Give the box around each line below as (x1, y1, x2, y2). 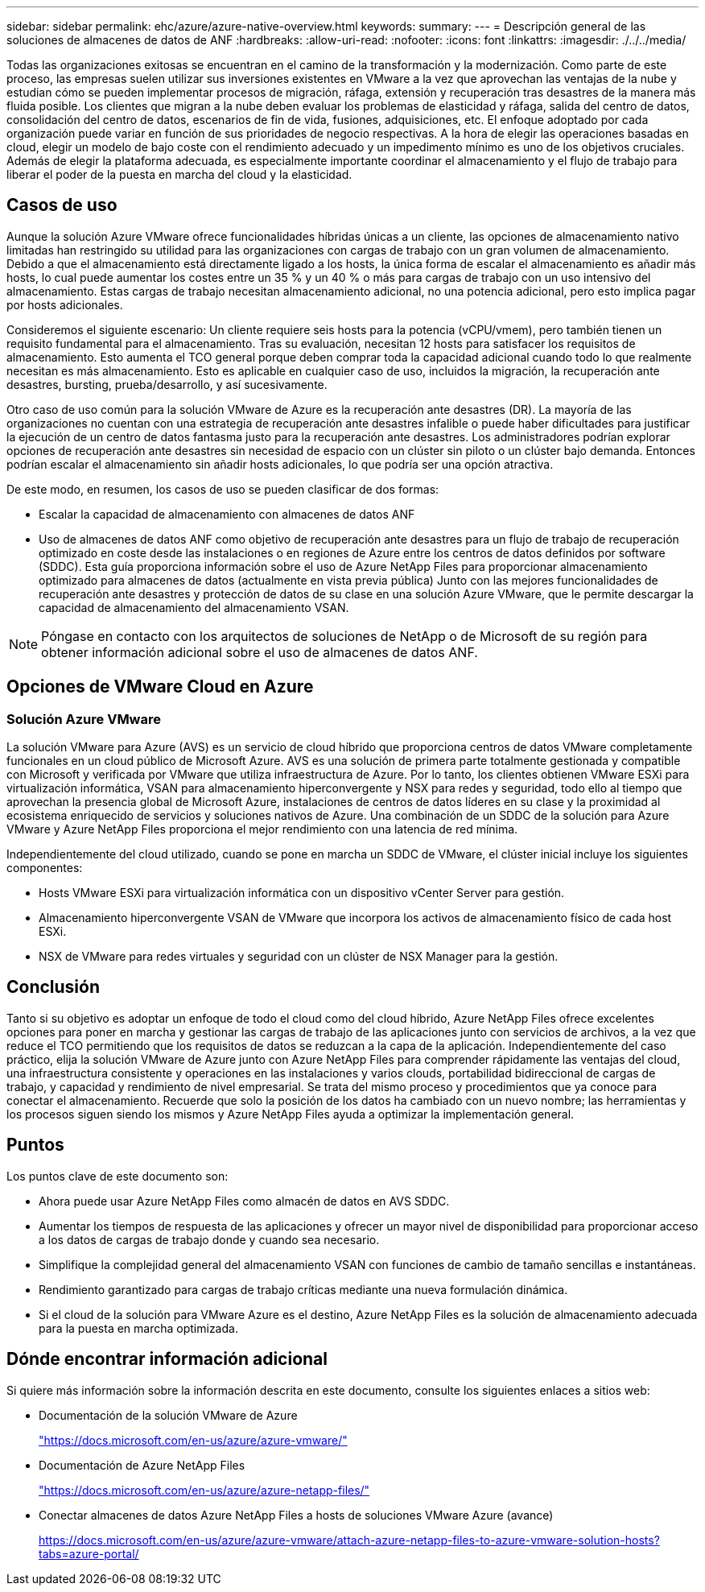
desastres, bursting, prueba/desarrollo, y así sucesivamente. (6, 377, 328, 391)
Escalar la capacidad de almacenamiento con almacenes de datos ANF (39, 507, 415, 521)
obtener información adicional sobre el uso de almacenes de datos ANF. (41, 643, 478, 660)
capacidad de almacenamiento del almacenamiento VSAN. (39, 600, 349, 614)
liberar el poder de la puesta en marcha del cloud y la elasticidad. (6, 167, 352, 181)
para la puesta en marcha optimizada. (39, 1321, 238, 1335)
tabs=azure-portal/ (39, 1546, 139, 1561)
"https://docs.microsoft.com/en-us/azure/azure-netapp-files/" (39, 1482, 370, 1497)
